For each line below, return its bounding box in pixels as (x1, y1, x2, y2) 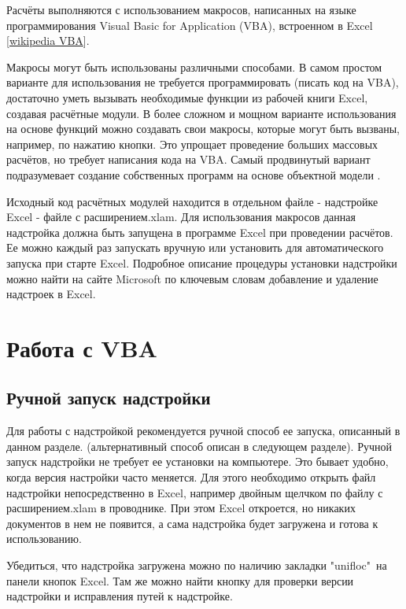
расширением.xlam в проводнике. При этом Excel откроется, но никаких (6, 500, 356, 516)
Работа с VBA (6, 331, 157, 364)
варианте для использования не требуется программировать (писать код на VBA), (6, 74, 399, 90)
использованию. (6, 530, 82, 547)
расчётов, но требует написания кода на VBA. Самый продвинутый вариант (6, 151, 371, 168)
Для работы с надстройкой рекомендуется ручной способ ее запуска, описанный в (6, 423, 400, 439)
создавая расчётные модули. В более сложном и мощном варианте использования (6, 105, 397, 121)
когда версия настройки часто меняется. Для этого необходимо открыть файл (6, 469, 376, 485)
